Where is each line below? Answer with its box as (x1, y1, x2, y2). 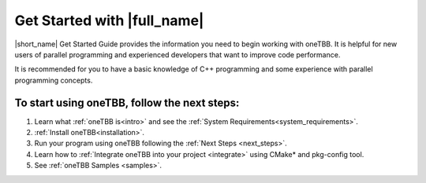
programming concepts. (14, 75, 93, 85)
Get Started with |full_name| (14, 12, 204, 29)
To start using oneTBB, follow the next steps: (14, 96, 240, 109)
